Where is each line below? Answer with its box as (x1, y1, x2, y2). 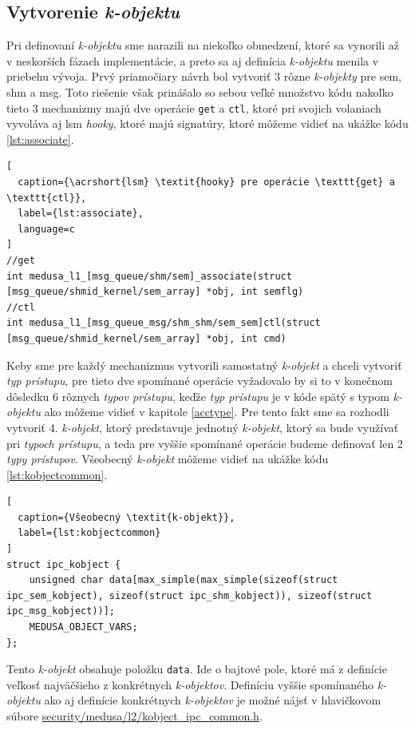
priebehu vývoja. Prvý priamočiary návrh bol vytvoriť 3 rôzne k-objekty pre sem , (6, 68, 401, 85)
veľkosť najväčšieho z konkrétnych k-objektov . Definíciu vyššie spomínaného (6, 676, 374, 692)
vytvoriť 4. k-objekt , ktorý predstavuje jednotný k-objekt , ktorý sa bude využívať (6, 419, 399, 435)
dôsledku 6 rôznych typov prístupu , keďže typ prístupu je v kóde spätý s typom (6, 387, 389, 404)
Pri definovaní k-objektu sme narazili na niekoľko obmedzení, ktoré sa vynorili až (6, 37, 400, 54)
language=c (18, 223, 75, 235)
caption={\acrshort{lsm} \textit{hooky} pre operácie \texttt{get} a (18, 177, 395, 188)
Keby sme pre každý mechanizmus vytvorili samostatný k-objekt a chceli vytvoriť (6, 356, 402, 373)
